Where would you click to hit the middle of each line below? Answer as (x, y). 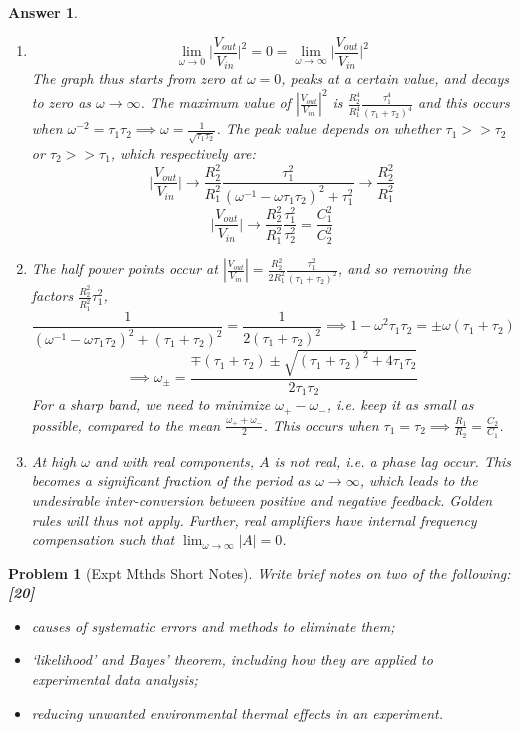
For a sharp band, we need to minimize (151, 404)
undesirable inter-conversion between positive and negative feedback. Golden (262, 499)
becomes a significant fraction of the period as (171, 480)
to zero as (61, 102)
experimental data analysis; (114, 679)
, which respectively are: (183, 153)
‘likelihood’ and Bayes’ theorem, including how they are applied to (232, 659)
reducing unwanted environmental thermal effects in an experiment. (237, 712)
